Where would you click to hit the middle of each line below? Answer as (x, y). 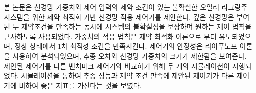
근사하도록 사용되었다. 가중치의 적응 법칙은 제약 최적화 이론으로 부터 (110, 36)
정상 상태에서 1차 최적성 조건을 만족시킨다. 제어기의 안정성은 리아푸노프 (126, 46)
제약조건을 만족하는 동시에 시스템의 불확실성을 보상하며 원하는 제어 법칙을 (136, 27)
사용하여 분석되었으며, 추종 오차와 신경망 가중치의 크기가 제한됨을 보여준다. (129, 55)
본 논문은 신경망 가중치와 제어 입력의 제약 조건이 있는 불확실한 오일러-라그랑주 (126, 7)
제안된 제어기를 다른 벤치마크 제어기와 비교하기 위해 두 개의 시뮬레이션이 (117, 65)
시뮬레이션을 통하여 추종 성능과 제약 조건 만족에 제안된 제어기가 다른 (128, 75)
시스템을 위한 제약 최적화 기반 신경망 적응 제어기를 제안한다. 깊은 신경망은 (119, 17)
